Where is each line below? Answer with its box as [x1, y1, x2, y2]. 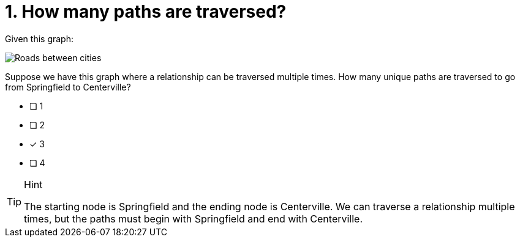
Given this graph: [5, 33, 73, 44]
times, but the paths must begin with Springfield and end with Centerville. [24, 212, 363, 225]
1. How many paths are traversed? [5, 1, 287, 22]
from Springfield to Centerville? [5, 81, 131, 92]
